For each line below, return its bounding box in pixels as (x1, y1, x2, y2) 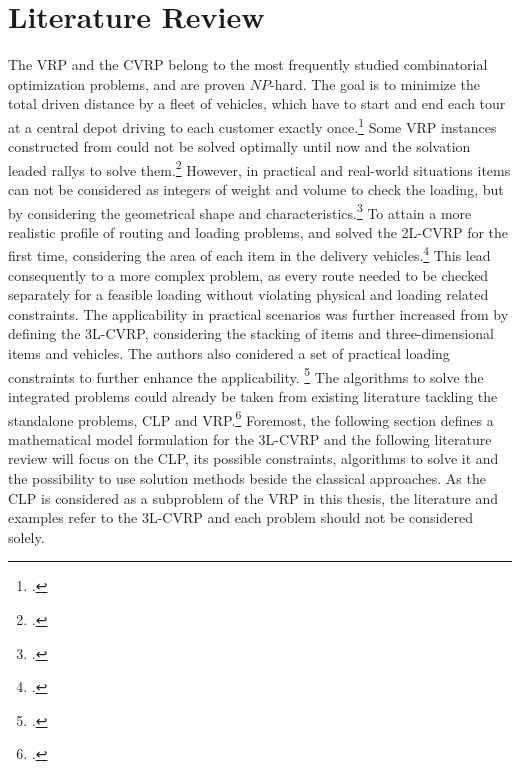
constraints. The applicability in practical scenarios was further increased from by (8, 303, 509, 324)
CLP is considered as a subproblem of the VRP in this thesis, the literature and (8, 487, 498, 508)
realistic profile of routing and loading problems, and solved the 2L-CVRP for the (8, 221, 509, 242)
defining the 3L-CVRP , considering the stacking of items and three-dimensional (8, 323, 494, 344)
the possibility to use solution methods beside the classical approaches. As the (8, 467, 486, 488)
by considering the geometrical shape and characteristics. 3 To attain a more (8, 199, 472, 223)
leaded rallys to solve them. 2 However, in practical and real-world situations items (8, 156, 511, 180)
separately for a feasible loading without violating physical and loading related (8, 284, 489, 305)
